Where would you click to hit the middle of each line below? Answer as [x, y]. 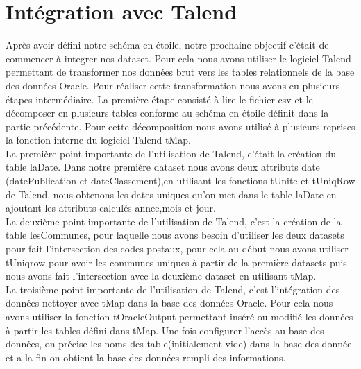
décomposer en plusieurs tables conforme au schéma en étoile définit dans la [167, 113]
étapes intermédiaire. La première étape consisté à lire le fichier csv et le [159, 99]
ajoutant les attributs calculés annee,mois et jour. [111, 208]
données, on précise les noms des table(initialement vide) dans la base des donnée [179, 344]
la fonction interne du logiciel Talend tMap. [98, 140]
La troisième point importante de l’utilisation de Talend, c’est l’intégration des [173, 289]
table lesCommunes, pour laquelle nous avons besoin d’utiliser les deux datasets [175, 235]
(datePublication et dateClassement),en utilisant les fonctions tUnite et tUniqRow [180, 181]
